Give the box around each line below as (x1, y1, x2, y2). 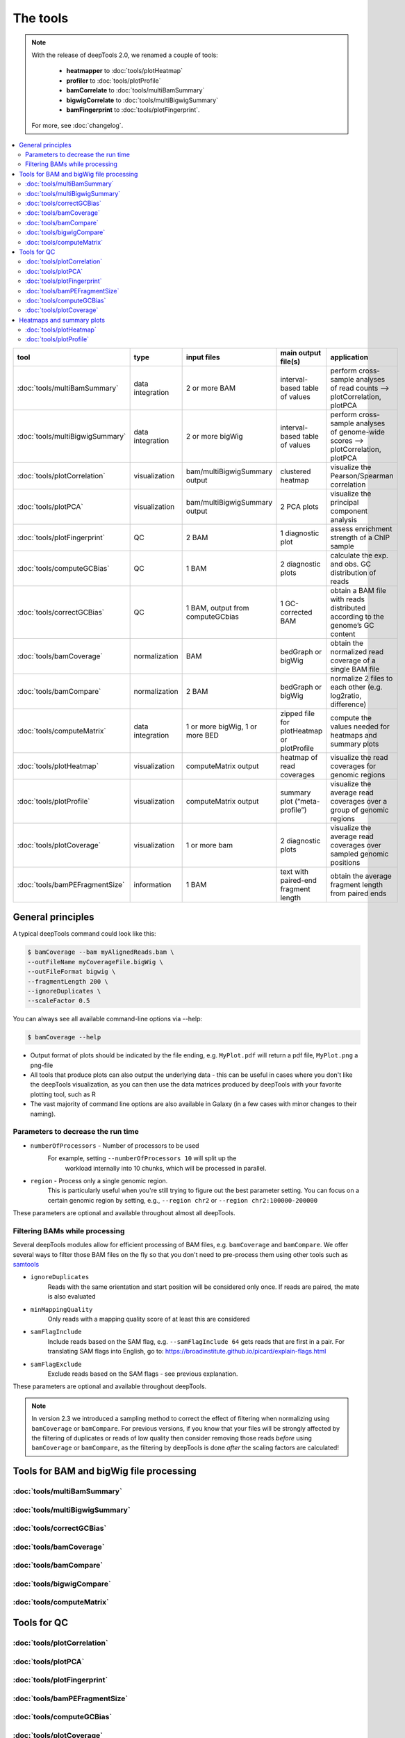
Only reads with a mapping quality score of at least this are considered (47, 1315, 250, 1323)
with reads (330, 594, 365, 604)
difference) (330, 699, 367, 709)
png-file (30, 1061, 53, 1069)
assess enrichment (330, 523, 392, 533)
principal (330, 497, 359, 507)
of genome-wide (330, 427, 385, 437)
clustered (280, 466, 311, 476)
